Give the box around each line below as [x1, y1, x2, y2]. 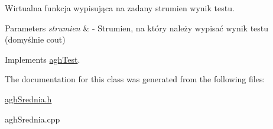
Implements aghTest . [5, 53, 80, 65]
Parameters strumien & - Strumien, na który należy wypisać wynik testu [5, 21, 269, 34]
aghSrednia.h [5, 92, 52, 105]
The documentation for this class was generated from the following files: [5, 73, 265, 85]
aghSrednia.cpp [5, 112, 60, 125]
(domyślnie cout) [5, 33, 66, 46]
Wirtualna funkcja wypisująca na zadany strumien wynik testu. [5, 2, 235, 14]
